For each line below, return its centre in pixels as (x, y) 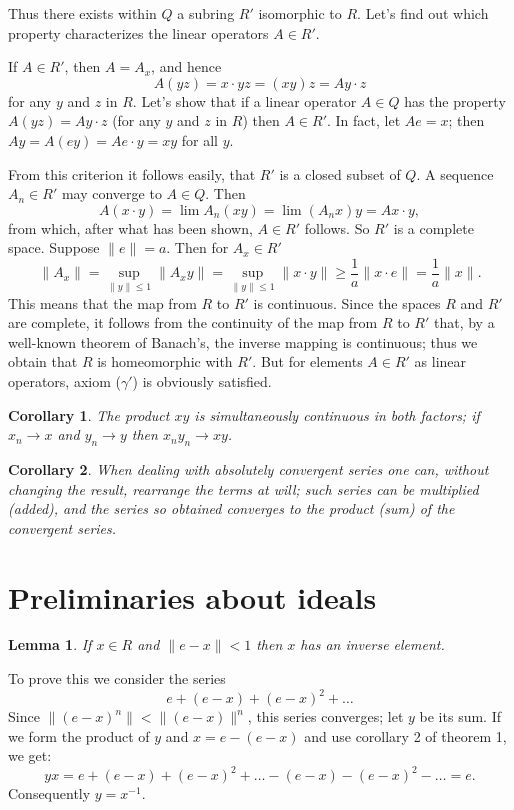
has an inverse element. (372, 644)
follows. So (337, 227)
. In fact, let (364, 120)
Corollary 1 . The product (89, 414)
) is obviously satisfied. (202, 381)
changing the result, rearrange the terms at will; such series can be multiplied (243, 488)
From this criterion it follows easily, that (132, 173)
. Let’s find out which (423, 13)
